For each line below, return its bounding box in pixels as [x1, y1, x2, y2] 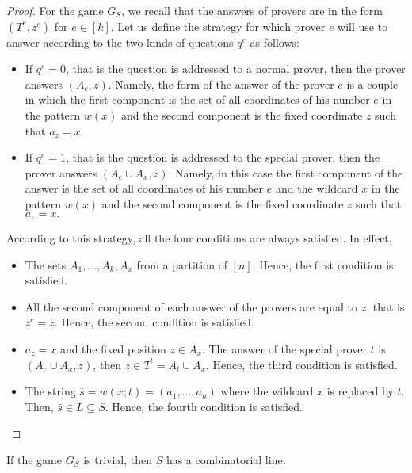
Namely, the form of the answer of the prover [115, 75, 334, 92]
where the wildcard [220, 383, 314, 399]
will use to [338, 17, 388, 34]
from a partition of [136, 256, 227, 273]
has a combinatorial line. [166, 451, 286, 467]
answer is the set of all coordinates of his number [25, 180, 264, 196]
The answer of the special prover [208, 340, 367, 357]
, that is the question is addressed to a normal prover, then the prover [66, 60, 406, 77]
